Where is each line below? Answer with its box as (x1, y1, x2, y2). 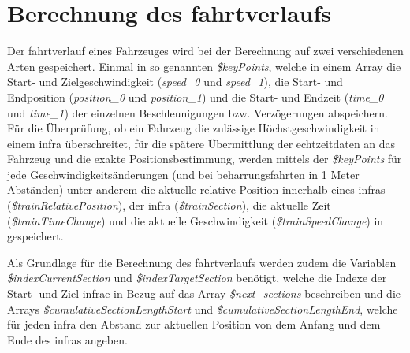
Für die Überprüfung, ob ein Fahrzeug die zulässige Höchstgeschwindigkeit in (7, 120, 380, 136)
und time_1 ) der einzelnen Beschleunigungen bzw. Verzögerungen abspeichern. (7, 104, 388, 121)
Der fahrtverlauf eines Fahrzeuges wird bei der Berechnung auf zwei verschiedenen (7, 43, 404, 59)
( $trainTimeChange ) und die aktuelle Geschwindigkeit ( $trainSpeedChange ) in (7, 212, 384, 229)
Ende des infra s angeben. (7, 331, 128, 347)
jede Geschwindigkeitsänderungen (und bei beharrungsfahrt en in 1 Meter (7, 165, 360, 182)
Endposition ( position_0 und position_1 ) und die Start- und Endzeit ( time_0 (7, 88, 384, 105)
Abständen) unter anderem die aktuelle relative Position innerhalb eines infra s (7, 181, 386, 198)
